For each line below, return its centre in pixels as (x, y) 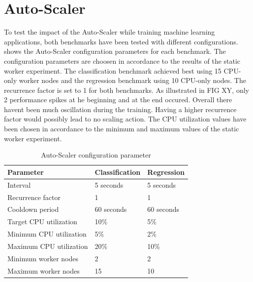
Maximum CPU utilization (48, 246)
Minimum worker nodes (43, 258)
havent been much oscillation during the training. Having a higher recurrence (120, 109)
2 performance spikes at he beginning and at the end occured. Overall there (118, 100)
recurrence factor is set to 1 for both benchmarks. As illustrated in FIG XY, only (126, 90)
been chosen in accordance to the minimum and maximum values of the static (122, 129)
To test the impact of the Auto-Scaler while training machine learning (110, 32)
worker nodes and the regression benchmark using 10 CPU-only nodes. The (132, 80)
